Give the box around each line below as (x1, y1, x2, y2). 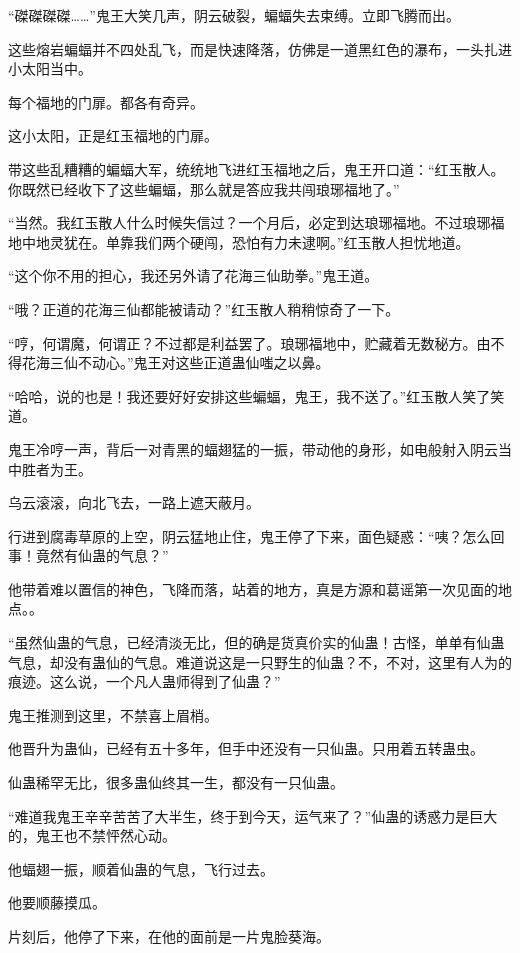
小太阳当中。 (8, 58, 92, 79)
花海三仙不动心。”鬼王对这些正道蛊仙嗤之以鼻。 (21, 352, 330, 373)
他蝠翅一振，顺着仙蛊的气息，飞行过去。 (8, 858, 274, 879)
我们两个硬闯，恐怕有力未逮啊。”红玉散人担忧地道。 (133, 231, 470, 252)
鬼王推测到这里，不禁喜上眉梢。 (8, 704, 218, 725)
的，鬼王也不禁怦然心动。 (8, 825, 176, 846)
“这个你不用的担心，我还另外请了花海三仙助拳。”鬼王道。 (8, 265, 379, 286)
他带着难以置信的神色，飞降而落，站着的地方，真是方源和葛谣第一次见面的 (8, 578, 498, 599)
